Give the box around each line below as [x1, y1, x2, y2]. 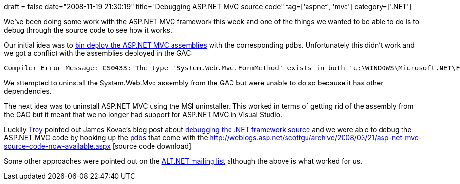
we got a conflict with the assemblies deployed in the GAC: [4, 49, 193, 57]
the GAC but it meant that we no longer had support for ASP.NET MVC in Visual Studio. [4, 110, 283, 118]
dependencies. [4, 87, 52, 95]
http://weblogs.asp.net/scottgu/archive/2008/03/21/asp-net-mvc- [210, 134, 422, 142]
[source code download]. [112, 142, 193, 150]
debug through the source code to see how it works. [4, 26, 172, 34]
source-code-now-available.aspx [4, 142, 111, 150]
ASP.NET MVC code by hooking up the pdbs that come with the [4, 134, 208, 142]
